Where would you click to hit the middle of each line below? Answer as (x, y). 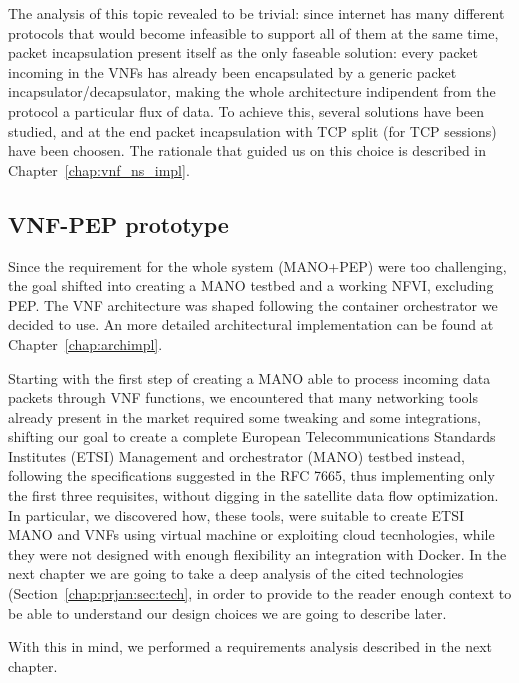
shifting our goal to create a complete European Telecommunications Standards (252, 436)
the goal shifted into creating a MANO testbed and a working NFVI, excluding (251, 285)
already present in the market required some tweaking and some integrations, (245, 416)
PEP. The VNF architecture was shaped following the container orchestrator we (253, 304)
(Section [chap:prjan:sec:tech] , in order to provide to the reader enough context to (260, 593)
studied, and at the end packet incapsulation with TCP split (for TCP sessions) (252, 130)
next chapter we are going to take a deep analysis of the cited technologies (236, 573)
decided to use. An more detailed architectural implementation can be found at (251, 324)
